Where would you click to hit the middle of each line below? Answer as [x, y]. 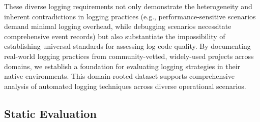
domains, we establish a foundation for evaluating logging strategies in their [122, 66]
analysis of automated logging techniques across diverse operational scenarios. [125, 86]
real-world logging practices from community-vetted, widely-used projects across [129, 56]
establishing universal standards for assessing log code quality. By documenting [127, 46]
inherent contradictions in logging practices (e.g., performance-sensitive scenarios [130, 16]
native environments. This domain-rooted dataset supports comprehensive [119, 76]
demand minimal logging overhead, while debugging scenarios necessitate [118, 26]
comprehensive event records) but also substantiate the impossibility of [115, 36]
